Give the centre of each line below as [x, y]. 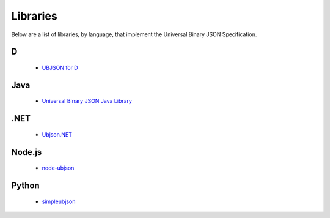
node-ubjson [58, 168]
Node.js [27, 152]
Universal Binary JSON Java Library [87, 101]
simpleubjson [59, 201]
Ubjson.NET [57, 134]
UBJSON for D [60, 67]
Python [25, 185]
